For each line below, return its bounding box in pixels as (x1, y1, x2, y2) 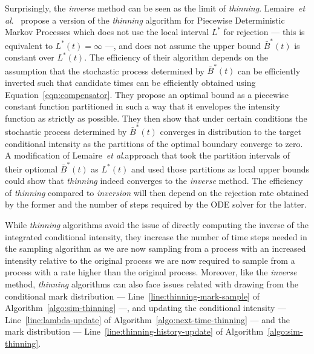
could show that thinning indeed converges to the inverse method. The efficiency (5, 174, 303, 187)
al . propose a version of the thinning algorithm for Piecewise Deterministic (5, 13, 285, 26)
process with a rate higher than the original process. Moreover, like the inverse (5, 266, 297, 278)
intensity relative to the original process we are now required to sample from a (5, 254, 295, 266)
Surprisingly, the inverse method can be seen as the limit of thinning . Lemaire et (5, 2, 306, 14)
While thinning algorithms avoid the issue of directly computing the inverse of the (5, 218, 309, 231)
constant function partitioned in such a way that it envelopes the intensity (5, 100, 280, 113)
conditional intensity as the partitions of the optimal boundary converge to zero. (5, 137, 303, 149)
